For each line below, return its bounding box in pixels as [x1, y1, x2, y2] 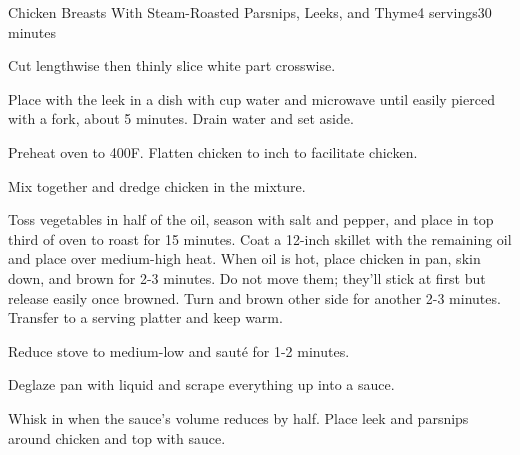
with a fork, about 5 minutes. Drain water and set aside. [8, 108, 354, 129]
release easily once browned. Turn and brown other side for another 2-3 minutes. [8, 287, 501, 308]
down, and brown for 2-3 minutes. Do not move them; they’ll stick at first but [8, 267, 486, 288]
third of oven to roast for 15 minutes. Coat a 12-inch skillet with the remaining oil [8, 228, 512, 249]
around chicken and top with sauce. [8, 427, 226, 448]
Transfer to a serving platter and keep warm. [8, 307, 283, 328]
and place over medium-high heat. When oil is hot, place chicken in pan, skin [8, 248, 481, 269]
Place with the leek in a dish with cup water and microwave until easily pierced [8, 88, 495, 109]
